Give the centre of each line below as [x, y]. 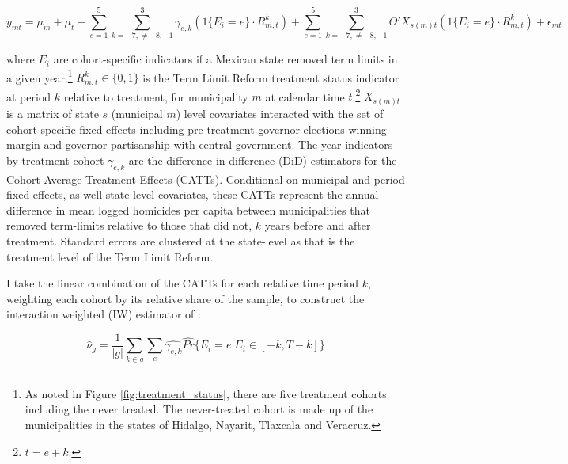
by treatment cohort [55, 160]
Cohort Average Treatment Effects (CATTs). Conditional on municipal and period [206, 179]
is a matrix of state [53, 113]
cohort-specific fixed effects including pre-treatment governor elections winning [197, 129]
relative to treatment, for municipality [156, 96]
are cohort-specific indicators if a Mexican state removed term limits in [225, 59]
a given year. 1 [40, 76]
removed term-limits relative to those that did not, [129, 225]
